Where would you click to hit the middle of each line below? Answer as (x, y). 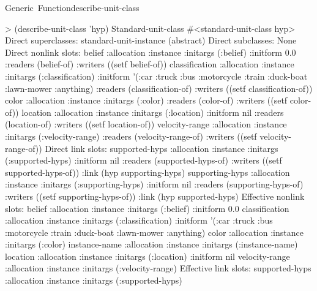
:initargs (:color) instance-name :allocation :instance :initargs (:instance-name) (151, 244)
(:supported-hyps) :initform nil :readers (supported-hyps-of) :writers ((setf (144, 160)
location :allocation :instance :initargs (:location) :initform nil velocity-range (147, 256)
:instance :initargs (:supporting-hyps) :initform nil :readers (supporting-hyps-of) (154, 184)
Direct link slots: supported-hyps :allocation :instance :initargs (162, 148)
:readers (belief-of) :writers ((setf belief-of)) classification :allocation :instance (150, 64)
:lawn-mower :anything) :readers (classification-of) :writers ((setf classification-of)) (159, 88)
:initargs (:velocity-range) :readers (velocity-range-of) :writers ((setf (131, 136)
